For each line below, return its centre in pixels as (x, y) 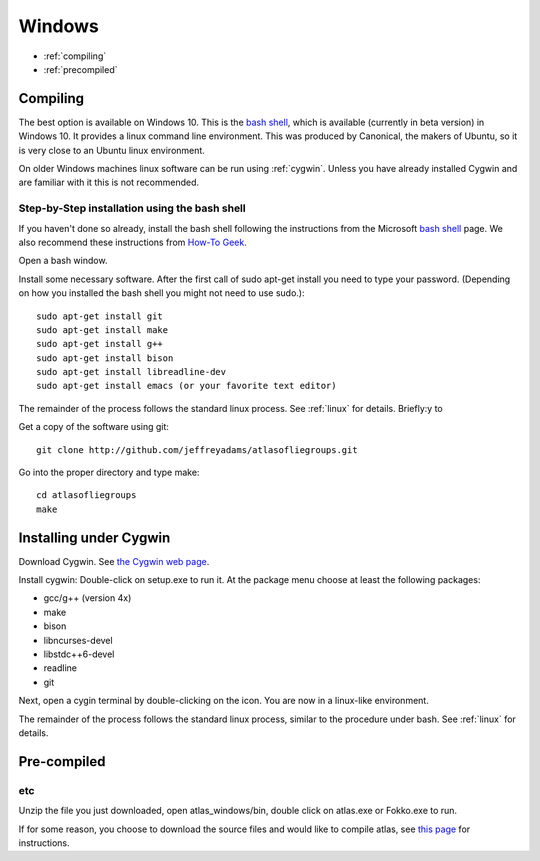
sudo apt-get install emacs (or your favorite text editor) (186, 386)
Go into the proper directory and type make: (109, 472)
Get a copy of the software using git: (94, 427)
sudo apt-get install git (100, 316)
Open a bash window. (63, 261)
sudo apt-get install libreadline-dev (131, 372)
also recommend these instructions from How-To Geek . (132, 242)
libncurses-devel (78, 640)
